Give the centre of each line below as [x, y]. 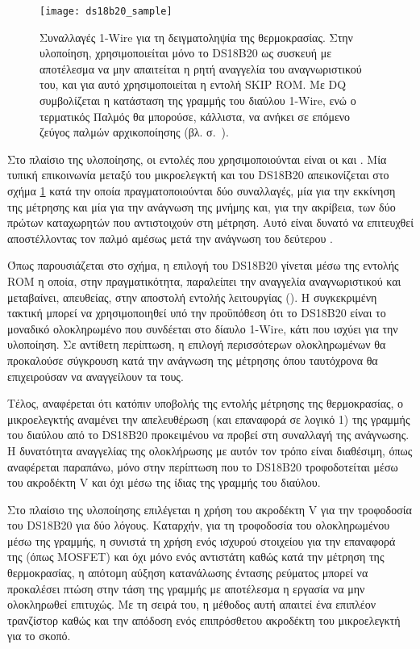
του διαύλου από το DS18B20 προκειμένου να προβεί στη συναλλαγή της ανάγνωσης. [208, 435]
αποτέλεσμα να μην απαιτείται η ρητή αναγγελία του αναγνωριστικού [201, 68]
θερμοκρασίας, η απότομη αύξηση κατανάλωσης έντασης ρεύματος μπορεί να [188, 573]
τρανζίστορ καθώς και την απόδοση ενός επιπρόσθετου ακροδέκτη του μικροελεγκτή [204, 620]
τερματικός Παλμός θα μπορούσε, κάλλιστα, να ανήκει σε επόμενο [195, 116]
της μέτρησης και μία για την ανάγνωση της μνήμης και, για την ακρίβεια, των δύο [202, 206]
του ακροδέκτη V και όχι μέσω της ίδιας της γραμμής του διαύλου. [164, 482]
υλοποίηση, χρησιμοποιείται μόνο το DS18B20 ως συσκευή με [186, 53]
